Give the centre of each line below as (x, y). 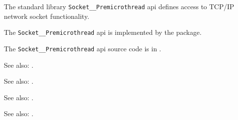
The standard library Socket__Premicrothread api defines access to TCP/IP (119, 6)
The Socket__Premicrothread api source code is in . (83, 48)
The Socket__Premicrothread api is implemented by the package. (103, 32)
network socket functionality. (47, 16)
